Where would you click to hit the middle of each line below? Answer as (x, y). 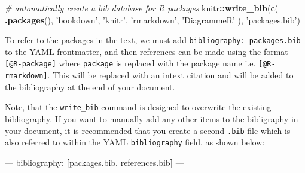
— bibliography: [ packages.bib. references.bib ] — (94, 162)
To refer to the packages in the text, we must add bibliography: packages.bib (153, 40)
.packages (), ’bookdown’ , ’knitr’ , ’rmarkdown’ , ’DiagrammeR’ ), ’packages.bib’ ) (152, 19)
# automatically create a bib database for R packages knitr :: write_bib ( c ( (141, 8)
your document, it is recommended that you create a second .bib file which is (148, 130)
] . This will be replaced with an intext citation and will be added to (168, 75)
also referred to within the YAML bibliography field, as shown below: (135, 142)
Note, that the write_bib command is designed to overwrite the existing (138, 107)
